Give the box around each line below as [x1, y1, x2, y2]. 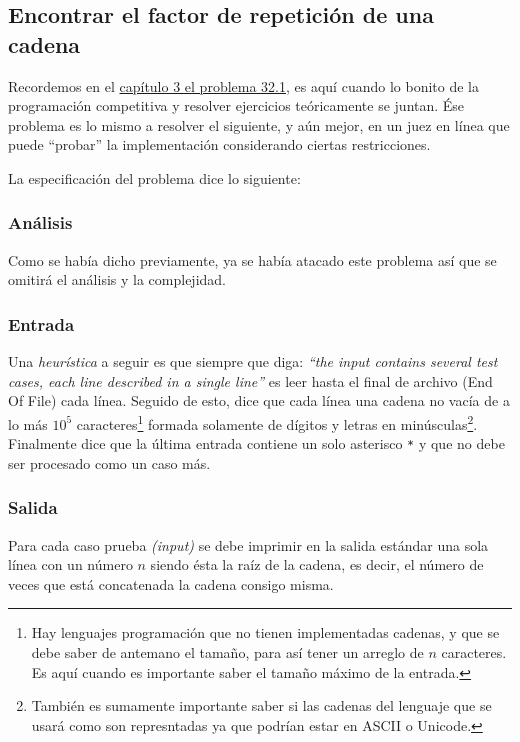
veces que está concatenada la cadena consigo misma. [8, 573, 334, 594]
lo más [8, 413, 48, 434]
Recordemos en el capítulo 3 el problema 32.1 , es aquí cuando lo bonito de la [8, 75, 479, 96]
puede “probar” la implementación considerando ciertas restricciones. [8, 134, 431, 155]
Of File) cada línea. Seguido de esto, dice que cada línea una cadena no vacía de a [8, 390, 510, 411]
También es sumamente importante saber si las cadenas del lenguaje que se [31, 695, 492, 716]
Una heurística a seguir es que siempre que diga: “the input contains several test [8, 351, 498, 372]
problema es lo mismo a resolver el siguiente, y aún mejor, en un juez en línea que [8, 114, 510, 135]
